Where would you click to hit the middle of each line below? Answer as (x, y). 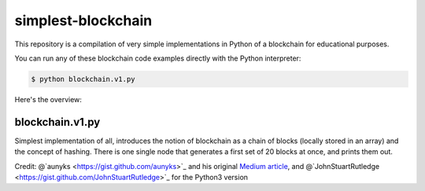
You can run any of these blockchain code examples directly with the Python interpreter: (158, 58)
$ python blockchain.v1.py (83, 79)
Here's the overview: (48, 99)
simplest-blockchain (83, 20)
